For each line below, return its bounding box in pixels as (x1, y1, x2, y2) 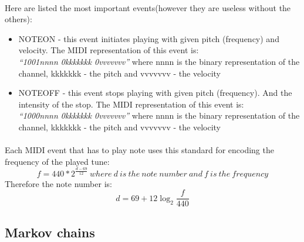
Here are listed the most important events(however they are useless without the (5, 1, 291, 13)
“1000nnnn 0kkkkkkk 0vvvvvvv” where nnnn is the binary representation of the (18, 109, 300, 122)
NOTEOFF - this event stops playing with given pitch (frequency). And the (18, 87, 292, 99)
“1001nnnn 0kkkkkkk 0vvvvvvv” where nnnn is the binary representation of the (18, 55, 300, 67)
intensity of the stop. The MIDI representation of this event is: (18, 98, 244, 110)
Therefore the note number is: (5, 177, 112, 189)
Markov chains (5, 223, 95, 241)
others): (5, 13, 32, 25)
